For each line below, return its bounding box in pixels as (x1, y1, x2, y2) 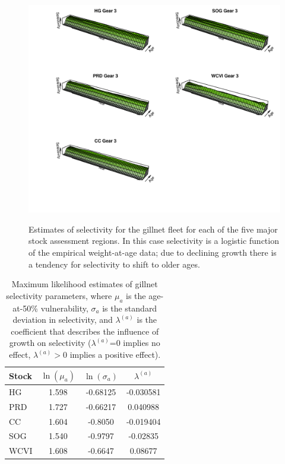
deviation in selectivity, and (12, 313, 113, 326)
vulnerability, (40, 301, 88, 314)
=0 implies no (109, 336, 160, 349)
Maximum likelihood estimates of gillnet (11, 278, 158, 290)
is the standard (102, 301, 157, 314)
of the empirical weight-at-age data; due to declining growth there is (28, 246, 277, 259)
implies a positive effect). (69, 348, 161, 361)
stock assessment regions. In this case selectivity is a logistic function (28, 234, 279, 247)
